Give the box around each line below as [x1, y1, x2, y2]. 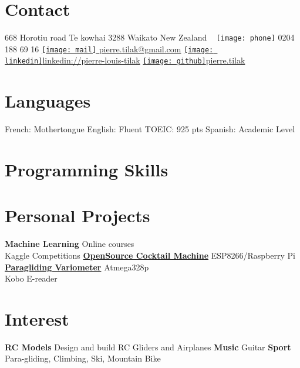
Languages [5, 89, 91, 113]
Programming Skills [5, 158, 168, 181]
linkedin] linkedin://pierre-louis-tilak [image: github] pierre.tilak [5, 54, 245, 66]
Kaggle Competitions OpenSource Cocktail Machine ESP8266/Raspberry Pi [5, 249, 295, 261]
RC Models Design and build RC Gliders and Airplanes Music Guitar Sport [5, 340, 291, 353]
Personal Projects [5, 203, 150, 228]
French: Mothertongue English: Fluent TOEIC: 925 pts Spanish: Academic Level [5, 123, 295, 135]
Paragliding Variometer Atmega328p [5, 260, 149, 273]
